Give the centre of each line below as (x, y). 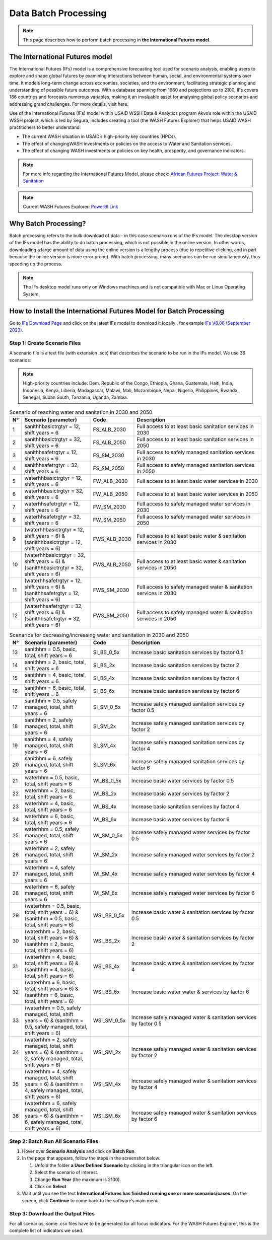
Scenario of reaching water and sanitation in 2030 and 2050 (81, 412)
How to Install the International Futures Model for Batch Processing (117, 311)
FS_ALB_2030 (110, 429)
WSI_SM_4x (107, 1084)
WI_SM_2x (105, 855)
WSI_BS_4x (107, 967)
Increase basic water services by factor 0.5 (183, 781)
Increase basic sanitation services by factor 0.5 (187, 652)
